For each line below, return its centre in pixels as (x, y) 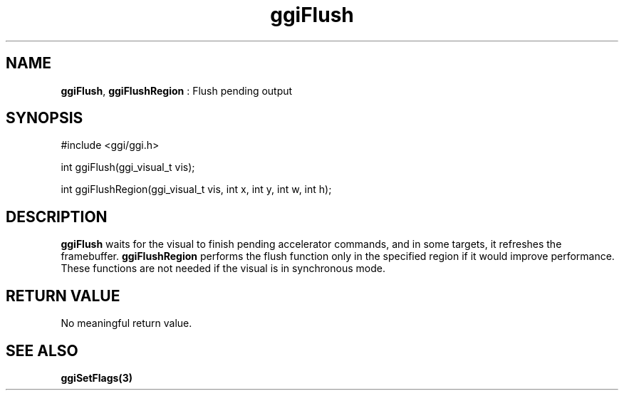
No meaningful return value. (126, 323)
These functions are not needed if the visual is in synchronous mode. (223, 269)
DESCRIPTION (57, 217)
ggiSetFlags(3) (97, 377)
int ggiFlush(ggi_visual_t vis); (128, 167)
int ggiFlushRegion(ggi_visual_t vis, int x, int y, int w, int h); (196, 189)
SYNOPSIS (45, 118)
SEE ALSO (42, 350)
